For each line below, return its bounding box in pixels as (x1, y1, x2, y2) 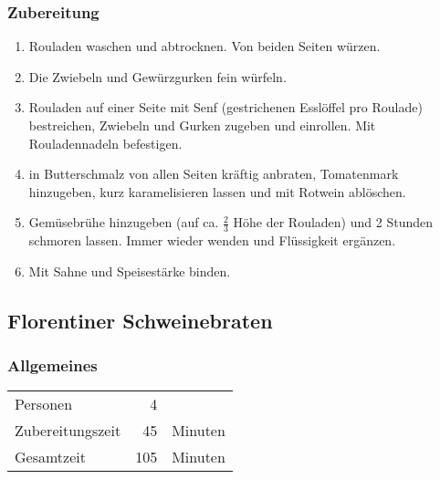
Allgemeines (7, 354, 98, 377)
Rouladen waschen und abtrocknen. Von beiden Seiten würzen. (28, 36, 381, 56)
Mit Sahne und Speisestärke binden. (28, 261, 231, 280)
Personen (15, 393, 73, 415)
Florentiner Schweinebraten (7, 306, 273, 334)
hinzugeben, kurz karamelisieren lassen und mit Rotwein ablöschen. (28, 182, 406, 201)
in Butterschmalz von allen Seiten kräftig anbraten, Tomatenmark (28, 164, 399, 183)
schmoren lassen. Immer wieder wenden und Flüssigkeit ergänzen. (28, 231, 396, 250)
